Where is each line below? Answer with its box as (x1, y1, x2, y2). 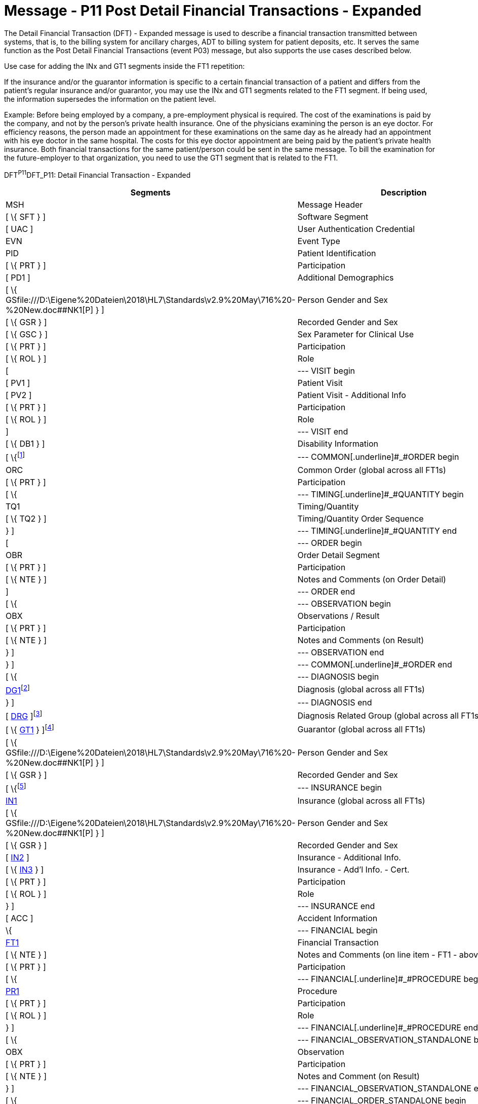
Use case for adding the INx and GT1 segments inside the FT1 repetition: (4, 61, 245, 70)
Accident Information (297, 913, 378, 924)
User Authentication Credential (297, 224, 415, 234)
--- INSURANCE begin (297, 782, 382, 793)
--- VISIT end (297, 426, 348, 437)
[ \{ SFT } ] (6, 212, 46, 222)
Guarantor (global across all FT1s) (297, 724, 426, 735)
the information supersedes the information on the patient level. (4, 94, 216, 103)
